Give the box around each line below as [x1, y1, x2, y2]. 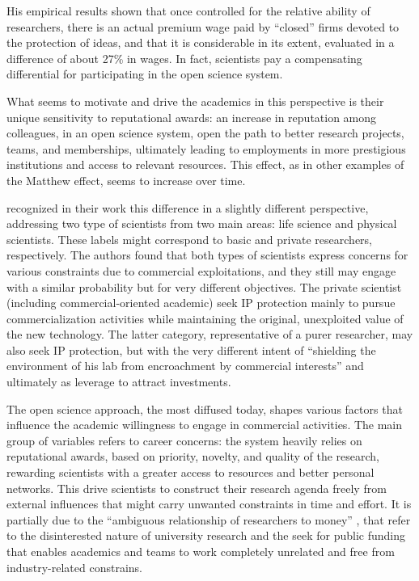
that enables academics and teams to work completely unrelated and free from [6, 543, 395, 559]
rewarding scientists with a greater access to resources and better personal [6, 464, 375, 481]
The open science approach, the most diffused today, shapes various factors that [6, 400, 403, 417]
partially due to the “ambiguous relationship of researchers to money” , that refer [6, 511, 411, 528]
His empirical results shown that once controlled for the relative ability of [6, 2, 370, 19]
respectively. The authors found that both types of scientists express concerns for [6, 246, 408, 263]
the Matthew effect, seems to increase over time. [6, 171, 246, 188]
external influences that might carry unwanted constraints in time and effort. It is [6, 495, 412, 512]
